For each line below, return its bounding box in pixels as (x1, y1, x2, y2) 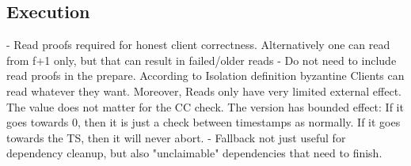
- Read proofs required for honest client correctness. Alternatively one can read (6, 36, 390, 53)
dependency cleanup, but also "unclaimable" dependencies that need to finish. (6, 145, 382, 161)
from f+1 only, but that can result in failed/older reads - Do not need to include (6, 51, 397, 68)
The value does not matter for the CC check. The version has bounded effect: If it (6, 98, 404, 115)
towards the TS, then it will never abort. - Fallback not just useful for (6, 129, 346, 145)
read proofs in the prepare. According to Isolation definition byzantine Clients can (6, 67, 405, 84)
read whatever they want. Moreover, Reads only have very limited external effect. (6, 82, 402, 99)
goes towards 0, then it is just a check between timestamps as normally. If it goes (6, 114, 401, 130)
